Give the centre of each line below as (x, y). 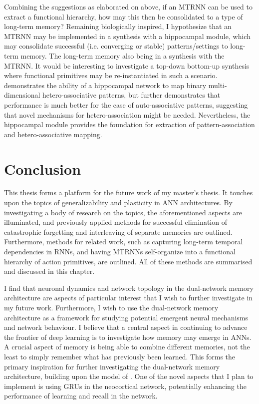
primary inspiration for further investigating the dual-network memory (112, 366)
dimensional (22, 95)
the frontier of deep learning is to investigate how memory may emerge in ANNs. (128, 337)
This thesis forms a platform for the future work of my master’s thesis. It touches (129, 192)
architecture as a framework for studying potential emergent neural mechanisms (126, 317)
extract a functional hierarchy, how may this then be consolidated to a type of (124, 16)
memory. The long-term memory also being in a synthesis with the (123, 55)
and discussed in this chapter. (49, 271)
